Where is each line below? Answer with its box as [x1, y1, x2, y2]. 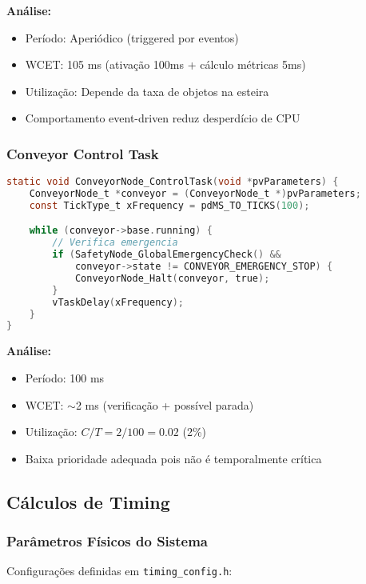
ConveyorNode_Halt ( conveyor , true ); [74, 272, 270, 284]
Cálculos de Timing [6, 489, 170, 514]
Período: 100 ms [25, 369, 105, 386]
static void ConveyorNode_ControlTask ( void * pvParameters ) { [6, 176, 339, 188]
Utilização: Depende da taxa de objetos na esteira [25, 82, 269, 99]
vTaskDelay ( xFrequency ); [52, 296, 184, 308]
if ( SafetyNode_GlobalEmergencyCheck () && [52, 249, 281, 261]
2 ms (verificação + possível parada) [75, 396, 254, 413]
